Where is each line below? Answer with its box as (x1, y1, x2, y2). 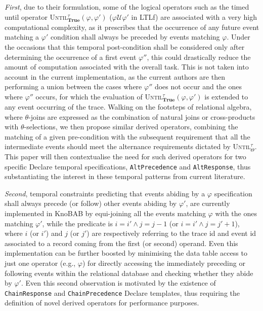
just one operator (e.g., (5, 258, 76, 268)
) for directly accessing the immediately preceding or (82, 258, 245, 268)
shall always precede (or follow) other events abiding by (5, 198, 177, 209)
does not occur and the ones (154, 81, 242, 92)
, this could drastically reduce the (147, 51, 251, 62)
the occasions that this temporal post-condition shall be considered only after (5, 41, 245, 52)
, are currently (186, 198, 230, 209)
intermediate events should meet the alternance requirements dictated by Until (5, 141, 251, 152)
